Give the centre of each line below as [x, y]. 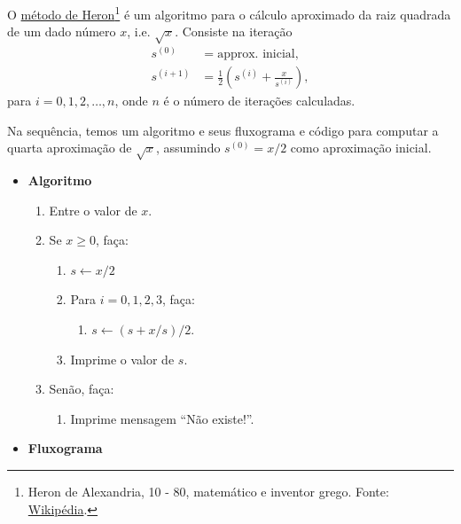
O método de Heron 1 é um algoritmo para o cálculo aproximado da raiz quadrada [229, 13]
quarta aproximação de [70, 148]
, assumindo [188, 148]
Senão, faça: [82, 389]
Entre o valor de [93, 210]
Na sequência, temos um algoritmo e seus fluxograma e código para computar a [223, 130]
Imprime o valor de [122, 359]
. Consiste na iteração [234, 31]
